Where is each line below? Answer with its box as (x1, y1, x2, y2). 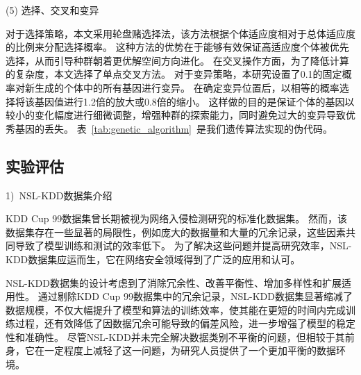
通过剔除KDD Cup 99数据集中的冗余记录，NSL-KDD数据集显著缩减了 (37, 289, 353, 303)
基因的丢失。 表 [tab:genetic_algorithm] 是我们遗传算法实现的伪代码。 (15, 121, 333, 135)
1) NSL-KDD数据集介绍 (6, 187, 112, 202)
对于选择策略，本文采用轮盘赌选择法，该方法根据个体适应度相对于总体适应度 (6, 26, 355, 40)
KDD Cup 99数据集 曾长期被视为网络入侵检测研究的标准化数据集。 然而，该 (6, 211, 347, 226)
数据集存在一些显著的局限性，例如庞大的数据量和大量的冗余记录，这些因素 (6, 224, 346, 239)
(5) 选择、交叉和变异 (6, 3, 99, 17)
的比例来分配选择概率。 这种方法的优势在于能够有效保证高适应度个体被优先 (6, 40, 349, 54)
